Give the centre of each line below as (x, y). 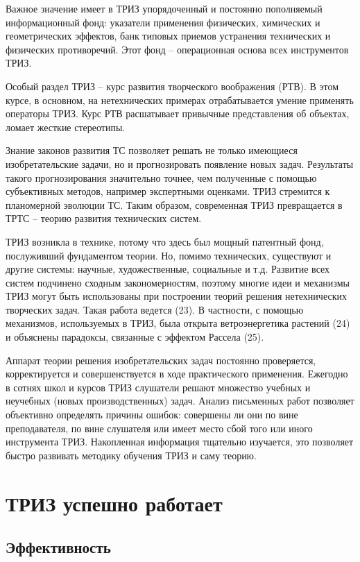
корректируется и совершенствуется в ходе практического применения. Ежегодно (177, 374)
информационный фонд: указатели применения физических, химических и (163, 22)
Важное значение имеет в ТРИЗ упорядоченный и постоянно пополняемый (164, 8)
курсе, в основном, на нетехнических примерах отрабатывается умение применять (180, 100)
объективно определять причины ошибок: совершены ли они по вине (152, 415)
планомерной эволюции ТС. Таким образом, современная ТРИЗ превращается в (174, 204)
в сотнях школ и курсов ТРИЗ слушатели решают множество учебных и (158, 387)
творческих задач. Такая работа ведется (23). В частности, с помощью (155, 309)
